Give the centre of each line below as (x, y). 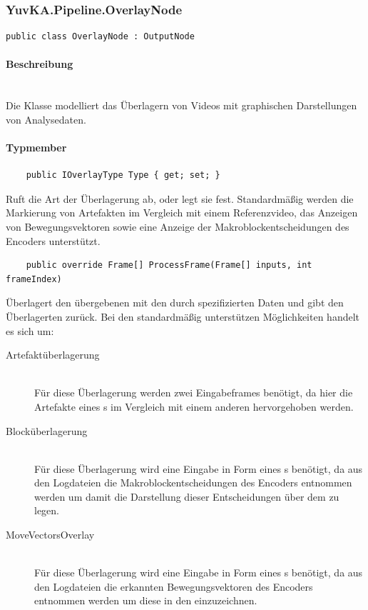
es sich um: (30, 330)
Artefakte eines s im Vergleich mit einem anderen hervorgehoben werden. (194, 406)
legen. (47, 510)
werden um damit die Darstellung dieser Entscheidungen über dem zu (187, 496)
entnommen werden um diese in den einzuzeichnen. (146, 600)
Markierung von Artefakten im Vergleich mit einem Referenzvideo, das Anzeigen (182, 212)
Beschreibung (40, 64)
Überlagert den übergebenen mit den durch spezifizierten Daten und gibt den (175, 302)
